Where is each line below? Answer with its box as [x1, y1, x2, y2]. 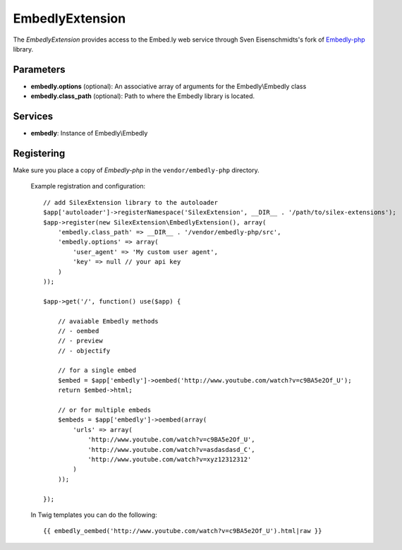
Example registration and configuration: [30, 182, 146, 191]
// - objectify [57, 347, 111, 354]
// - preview [57, 337, 103, 345]
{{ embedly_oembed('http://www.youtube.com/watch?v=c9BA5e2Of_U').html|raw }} [43, 527, 322, 535]
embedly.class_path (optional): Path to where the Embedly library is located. [30, 92, 255, 100]
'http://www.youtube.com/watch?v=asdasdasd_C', [87, 446, 255, 453]
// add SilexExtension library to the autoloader [43, 198, 219, 206]
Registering [13, 147, 66, 159]
